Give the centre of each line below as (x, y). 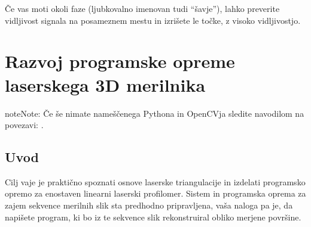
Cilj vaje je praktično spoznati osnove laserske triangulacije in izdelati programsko (155, 181)
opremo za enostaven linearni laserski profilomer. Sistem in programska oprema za (155, 193)
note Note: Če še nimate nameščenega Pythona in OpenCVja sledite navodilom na (155, 113)
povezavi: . (24, 125)
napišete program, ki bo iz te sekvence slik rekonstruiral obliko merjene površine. (153, 217)
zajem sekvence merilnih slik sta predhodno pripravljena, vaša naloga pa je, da (149, 205)
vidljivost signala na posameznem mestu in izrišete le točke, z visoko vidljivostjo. (153, 20)
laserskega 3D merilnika (105, 84)
